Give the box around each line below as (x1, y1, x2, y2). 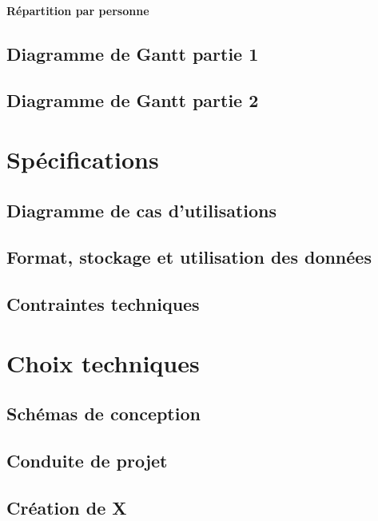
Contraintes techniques (6, 292, 200, 316)
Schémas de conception (6, 401, 201, 426)
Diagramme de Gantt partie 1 (6, 41, 259, 66)
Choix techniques (6, 346, 200, 379)
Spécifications (6, 142, 159, 175)
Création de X (6, 495, 127, 519)
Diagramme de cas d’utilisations (6, 197, 277, 222)
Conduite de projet (6, 448, 168, 473)
